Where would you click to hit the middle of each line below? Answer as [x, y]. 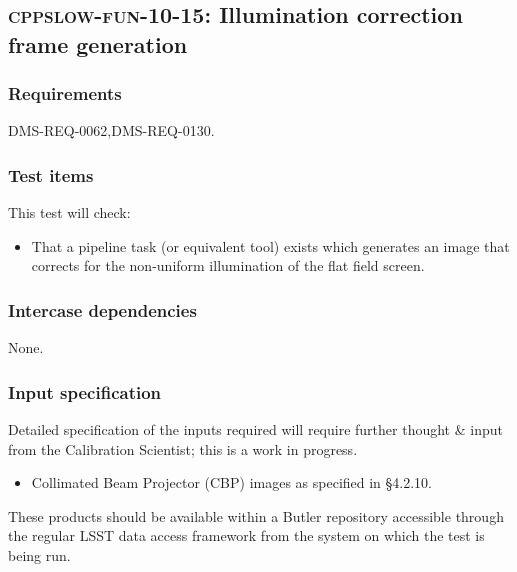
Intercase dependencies [102, 309]
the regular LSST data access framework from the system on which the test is [246, 535]
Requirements [65, 93]
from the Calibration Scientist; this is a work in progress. [183, 448]
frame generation [98, 43]
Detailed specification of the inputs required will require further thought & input [255, 429]
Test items [51, 174]
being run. [39, 554]
